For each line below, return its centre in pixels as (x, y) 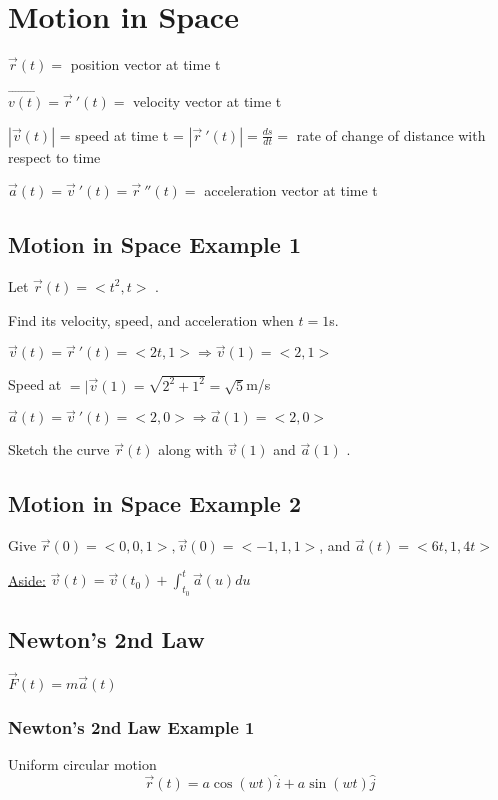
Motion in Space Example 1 (154, 244)
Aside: (27, 579)
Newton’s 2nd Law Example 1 (131, 726)
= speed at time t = (121, 134)
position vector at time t (145, 64)
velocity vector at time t (207, 100)
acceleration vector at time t (291, 190)
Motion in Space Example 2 (154, 503)
